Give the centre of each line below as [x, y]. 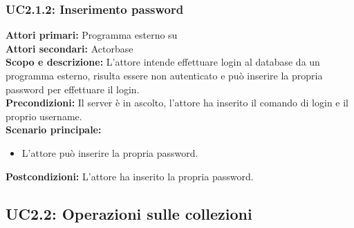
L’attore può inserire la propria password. [110, 152]
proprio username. [44, 116]
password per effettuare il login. [73, 89]
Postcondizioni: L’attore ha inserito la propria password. [130, 176]
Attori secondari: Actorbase [69, 48]
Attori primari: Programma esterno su [92, 35]
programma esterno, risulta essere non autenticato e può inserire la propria [164, 75]
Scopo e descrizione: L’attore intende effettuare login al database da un [163, 62]
